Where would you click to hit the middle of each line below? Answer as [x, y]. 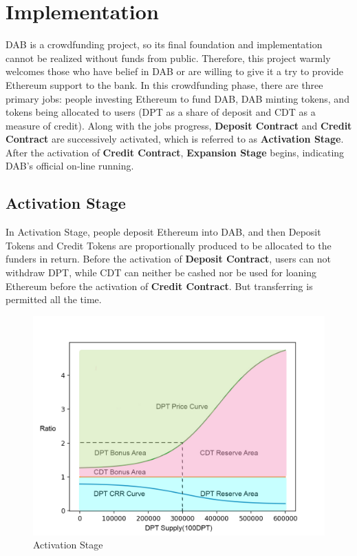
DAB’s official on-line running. [70, 166]
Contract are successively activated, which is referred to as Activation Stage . [175, 139]
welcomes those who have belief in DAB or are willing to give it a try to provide [175, 71]
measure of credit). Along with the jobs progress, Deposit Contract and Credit [179, 125]
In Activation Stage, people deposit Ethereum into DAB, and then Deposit [163, 232]
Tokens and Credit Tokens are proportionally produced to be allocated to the [169, 245]
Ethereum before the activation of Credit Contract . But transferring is [159, 286]
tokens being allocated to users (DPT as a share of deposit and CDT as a [161, 112]
